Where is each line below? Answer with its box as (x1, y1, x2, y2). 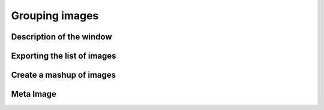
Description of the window (11, 32, 112, 42)
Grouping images (11, 9, 99, 22)
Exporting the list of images (11, 51, 116, 61)
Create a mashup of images (11, 70, 116, 80)
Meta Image (11, 89, 57, 99)
